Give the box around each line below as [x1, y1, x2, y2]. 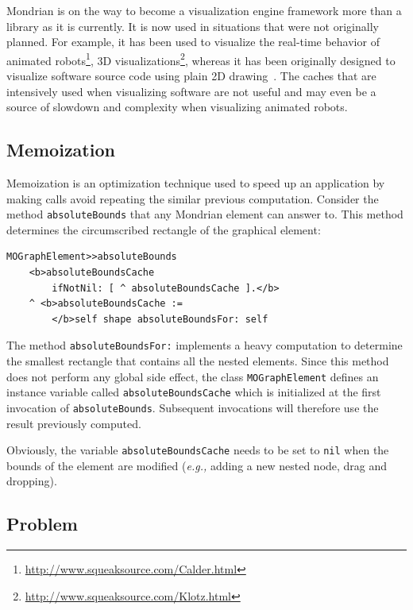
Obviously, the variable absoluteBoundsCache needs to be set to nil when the [6, 442, 389, 458]
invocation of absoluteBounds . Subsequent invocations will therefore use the [6, 399, 379, 415]
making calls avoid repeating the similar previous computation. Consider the [6, 190, 379, 207]
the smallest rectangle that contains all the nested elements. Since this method [6, 353, 389, 369]
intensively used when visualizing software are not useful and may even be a [6, 83, 376, 99]
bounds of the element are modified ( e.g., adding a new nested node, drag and [6, 457, 388, 473]
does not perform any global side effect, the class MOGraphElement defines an [6, 368, 379, 384]
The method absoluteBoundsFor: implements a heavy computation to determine [6, 337, 403, 353]
